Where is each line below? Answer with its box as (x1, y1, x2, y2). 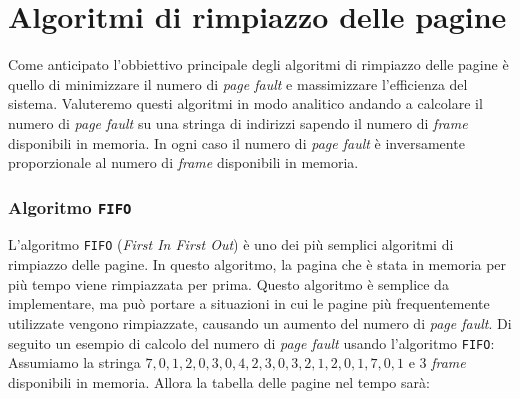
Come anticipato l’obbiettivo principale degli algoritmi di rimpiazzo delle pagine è (8, 54, 509, 75)
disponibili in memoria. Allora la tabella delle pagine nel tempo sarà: (8, 371, 430, 392)
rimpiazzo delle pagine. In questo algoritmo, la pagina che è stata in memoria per (8, 254, 507, 275)
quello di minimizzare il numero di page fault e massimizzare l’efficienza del (8, 73, 468, 94)
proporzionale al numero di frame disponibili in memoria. (8, 152, 359, 173)
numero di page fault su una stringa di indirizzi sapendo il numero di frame (8, 112, 468, 133)
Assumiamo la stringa (8, 352, 141, 373)
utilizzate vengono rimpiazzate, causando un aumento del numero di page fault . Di (8, 312, 512, 333)
